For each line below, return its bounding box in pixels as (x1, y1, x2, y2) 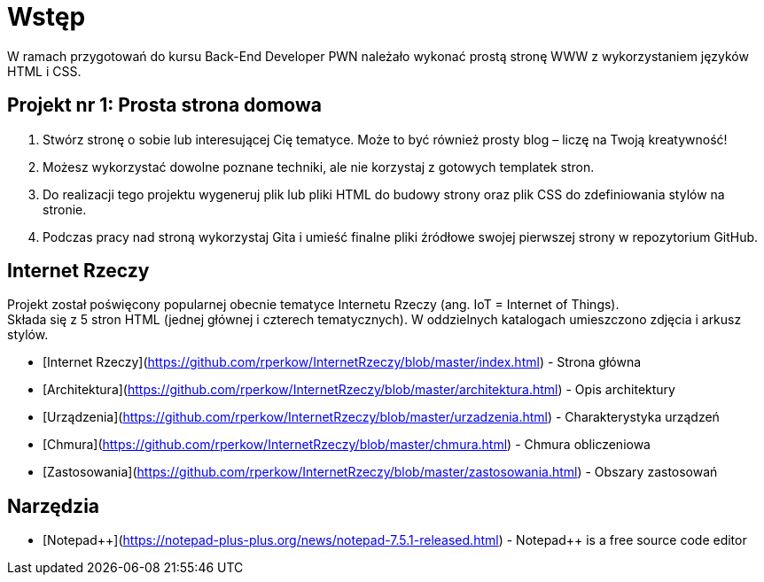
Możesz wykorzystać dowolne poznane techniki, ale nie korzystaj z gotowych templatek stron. (43, 159, 595, 175)
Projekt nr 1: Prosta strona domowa (7, 94, 322, 117)
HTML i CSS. (7, 63, 82, 79)
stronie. (43, 201, 87, 217)
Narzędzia (7, 494, 100, 517)
